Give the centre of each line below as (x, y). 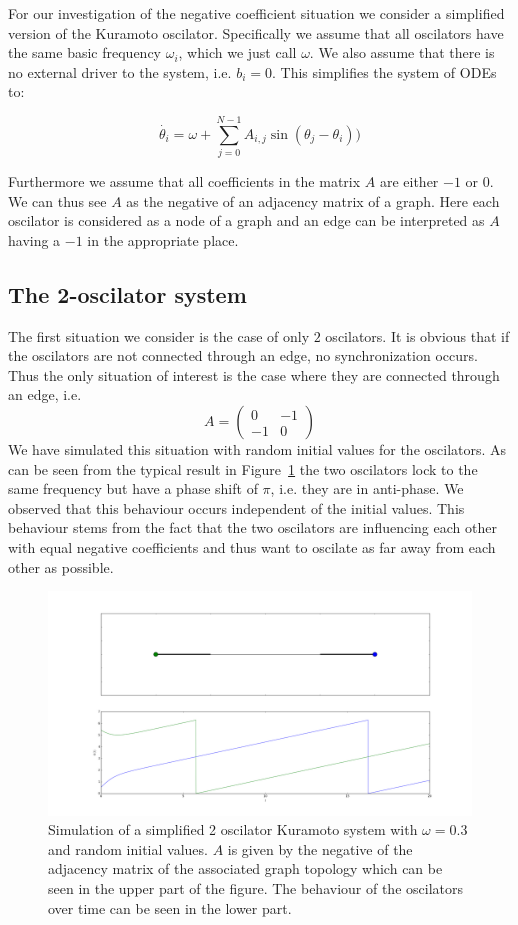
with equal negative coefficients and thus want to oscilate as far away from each (252, 547)
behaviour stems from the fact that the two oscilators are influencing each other (252, 527)
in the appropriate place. (163, 239)
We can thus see (57, 200)
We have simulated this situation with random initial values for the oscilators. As (257, 449)
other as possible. (61, 566)
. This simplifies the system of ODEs (384, 71)
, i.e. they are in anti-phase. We (367, 488)
